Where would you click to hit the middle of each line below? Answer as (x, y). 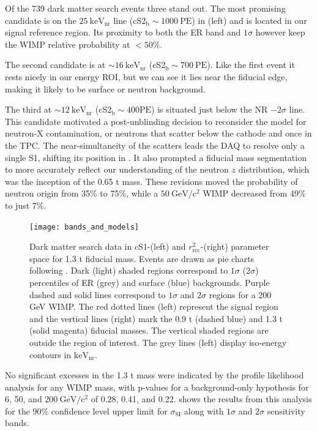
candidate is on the (41, 20)
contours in (50, 354)
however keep (280, 32)
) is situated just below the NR (210, 109)
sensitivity (286, 410)
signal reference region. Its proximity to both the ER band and (123, 32)
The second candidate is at (55, 65)
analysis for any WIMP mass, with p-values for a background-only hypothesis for (157, 387)
